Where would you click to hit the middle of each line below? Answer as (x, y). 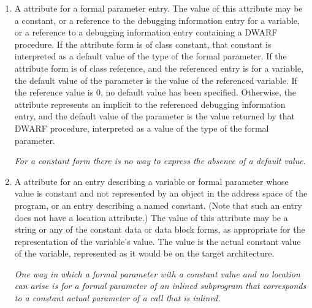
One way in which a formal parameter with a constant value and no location (157, 273)
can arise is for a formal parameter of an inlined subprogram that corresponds (160, 286)
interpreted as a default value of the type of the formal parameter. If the (150, 56)
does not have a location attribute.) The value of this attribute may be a (151, 217)
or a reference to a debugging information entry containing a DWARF (146, 32)
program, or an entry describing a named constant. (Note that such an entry (158, 205)
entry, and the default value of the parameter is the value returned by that (155, 116)
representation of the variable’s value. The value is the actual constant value (158, 241)
